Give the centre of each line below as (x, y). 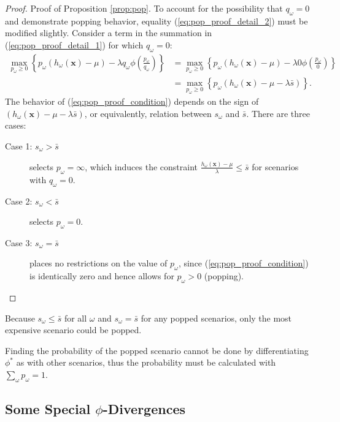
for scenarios (275, 166)
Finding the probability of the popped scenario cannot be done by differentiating (157, 350)
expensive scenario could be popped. (73, 330)
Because (20, 318)
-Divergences (144, 409)
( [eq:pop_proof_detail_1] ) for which (74, 44)
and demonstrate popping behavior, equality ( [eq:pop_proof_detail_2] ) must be (156, 21)
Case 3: (19, 242)
